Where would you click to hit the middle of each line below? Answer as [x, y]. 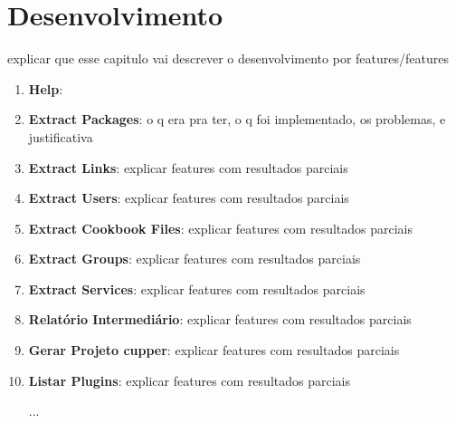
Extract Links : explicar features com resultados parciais [188, 167]
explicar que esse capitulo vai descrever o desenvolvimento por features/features [228, 58]
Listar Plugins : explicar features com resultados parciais [189, 380]
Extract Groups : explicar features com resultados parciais [195, 259]
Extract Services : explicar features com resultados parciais [197, 288]
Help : [46, 88]
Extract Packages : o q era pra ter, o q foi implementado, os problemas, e [237, 119]
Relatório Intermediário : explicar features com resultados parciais [220, 319]
